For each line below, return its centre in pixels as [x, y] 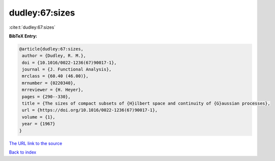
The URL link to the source [36, 143]
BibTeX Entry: [23, 36]
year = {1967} [39, 124]
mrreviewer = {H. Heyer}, [53, 90]
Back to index [23, 152]
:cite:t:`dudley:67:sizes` [32, 27]
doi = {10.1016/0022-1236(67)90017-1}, [69, 63]
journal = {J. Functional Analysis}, [67, 70]
